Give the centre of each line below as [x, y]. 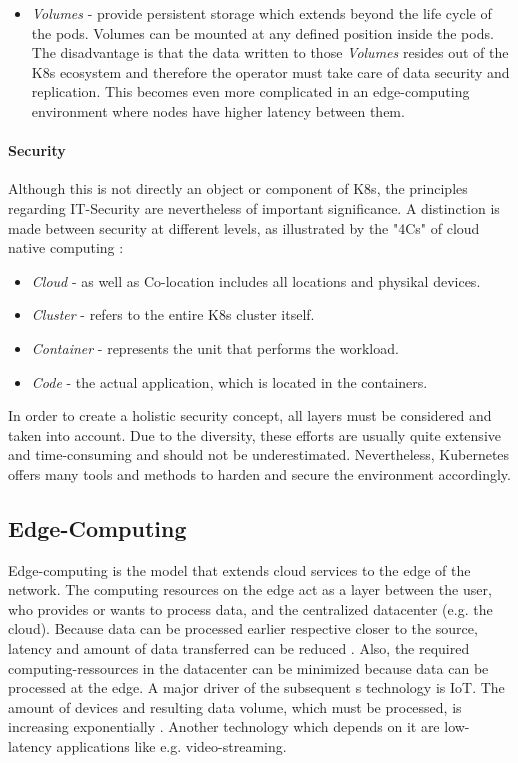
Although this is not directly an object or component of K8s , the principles [238, 188]
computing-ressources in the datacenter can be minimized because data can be [248, 667]
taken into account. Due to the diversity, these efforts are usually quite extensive [254, 434]
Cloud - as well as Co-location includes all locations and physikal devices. [256, 280]
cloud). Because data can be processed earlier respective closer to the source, [243, 628]
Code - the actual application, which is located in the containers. [229, 381]
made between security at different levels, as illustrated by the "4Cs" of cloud [244, 227]
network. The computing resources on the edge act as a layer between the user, [250, 589]
